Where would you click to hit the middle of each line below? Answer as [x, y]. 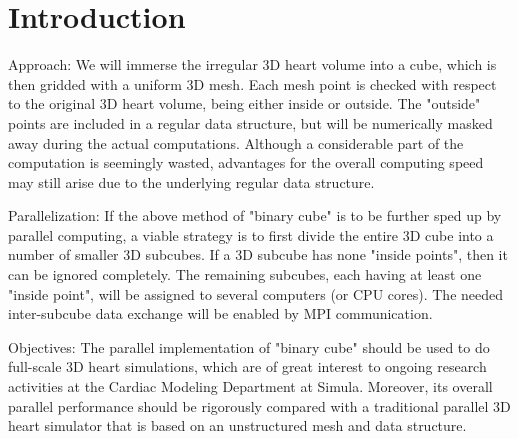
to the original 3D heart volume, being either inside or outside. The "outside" [244, 103]
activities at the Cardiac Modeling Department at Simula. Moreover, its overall [250, 386]
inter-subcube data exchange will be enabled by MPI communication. [220, 313]
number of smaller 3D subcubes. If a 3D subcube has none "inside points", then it [258, 254]
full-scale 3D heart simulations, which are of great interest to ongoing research [247, 366]
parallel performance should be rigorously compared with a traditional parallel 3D [259, 405]
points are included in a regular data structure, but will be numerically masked [250, 122]
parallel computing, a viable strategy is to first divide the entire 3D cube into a [251, 234]
